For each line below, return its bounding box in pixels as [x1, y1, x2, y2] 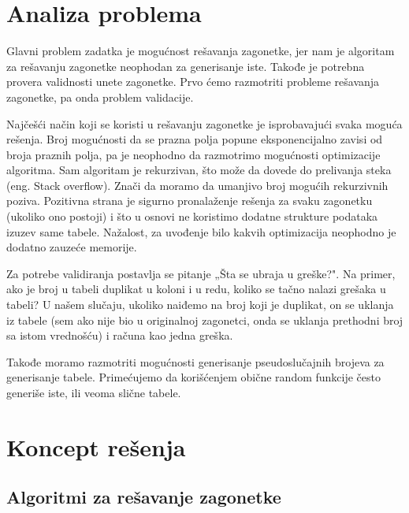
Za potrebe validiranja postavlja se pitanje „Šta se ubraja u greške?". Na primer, [6, 265, 396, 281]
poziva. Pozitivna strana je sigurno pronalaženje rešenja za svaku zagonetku [6, 192, 373, 209]
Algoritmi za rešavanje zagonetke [6, 485, 281, 509]
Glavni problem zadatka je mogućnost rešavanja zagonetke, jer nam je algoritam [6, 43, 395, 59]
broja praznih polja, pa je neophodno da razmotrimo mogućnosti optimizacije [6, 146, 381, 162]
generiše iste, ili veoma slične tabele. [6, 385, 181, 400]
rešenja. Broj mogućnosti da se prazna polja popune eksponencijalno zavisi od [6, 131, 383, 147]
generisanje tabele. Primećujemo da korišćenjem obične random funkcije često [6, 369, 381, 385]
